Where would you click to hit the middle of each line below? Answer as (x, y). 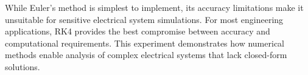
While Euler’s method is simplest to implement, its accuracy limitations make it (154, 7)
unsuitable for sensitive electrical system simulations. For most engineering (144, 19)
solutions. (23, 66)
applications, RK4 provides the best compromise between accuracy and (138, 31)
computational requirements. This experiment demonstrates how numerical (145, 43)
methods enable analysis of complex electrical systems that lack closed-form (146, 55)
